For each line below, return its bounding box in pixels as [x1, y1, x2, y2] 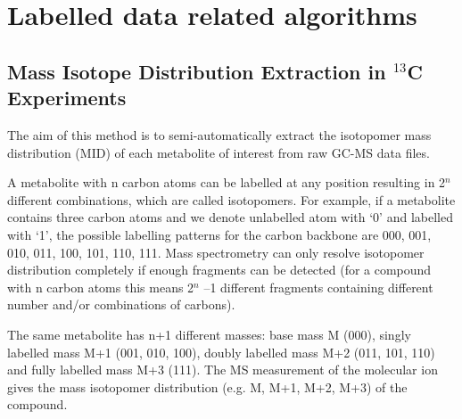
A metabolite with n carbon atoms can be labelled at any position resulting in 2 [7, 173, 446, 192]
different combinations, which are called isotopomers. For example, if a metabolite [7, 190, 456, 209]
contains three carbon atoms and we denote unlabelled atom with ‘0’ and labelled [7, 208, 453, 226]
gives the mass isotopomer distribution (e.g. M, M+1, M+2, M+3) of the [7, 377, 408, 396]
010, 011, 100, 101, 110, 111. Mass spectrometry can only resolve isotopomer [7, 242, 425, 261]
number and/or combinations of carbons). [7, 295, 235, 314]
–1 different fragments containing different [203, 277, 433, 296]
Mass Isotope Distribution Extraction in [7, 57, 386, 85]
